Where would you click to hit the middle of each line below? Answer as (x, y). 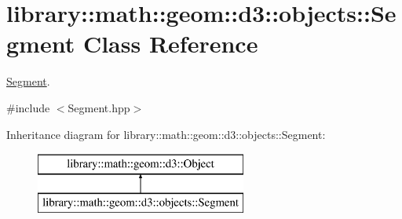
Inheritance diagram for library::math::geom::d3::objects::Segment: (166, 134)
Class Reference (170, 44)
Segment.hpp (99, 107)
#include (28, 107)
